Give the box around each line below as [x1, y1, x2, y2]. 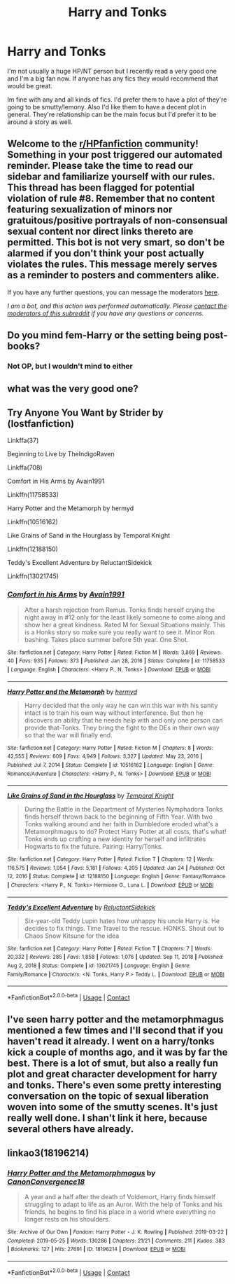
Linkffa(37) [7, 436, 39, 445]
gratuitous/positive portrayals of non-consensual [7, 214, 228, 226]
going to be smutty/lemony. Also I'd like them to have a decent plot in [7, 102, 206, 111]
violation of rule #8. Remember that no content [7, 193, 215, 205]
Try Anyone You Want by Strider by [7, 407, 164, 418]
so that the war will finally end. [24, 730, 113, 739]
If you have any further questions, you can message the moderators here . [7, 288, 220, 296]
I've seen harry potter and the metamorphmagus [7, 1013, 225, 1025]
